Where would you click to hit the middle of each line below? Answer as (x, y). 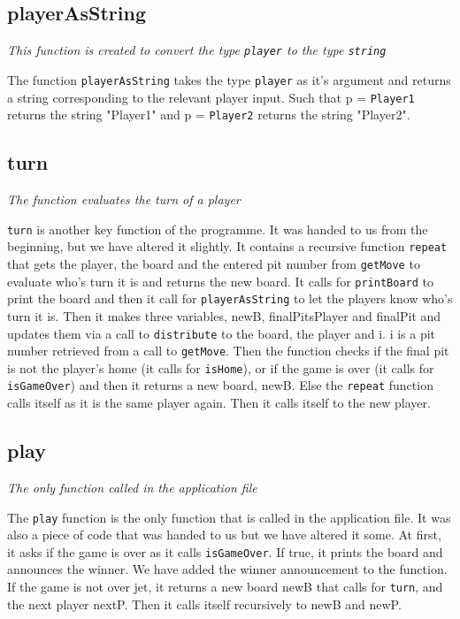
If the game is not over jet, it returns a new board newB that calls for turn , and (225, 587)
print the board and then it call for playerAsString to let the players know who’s (230, 298)
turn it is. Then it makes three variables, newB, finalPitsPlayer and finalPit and (224, 315)
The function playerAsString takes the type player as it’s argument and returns (229, 79)
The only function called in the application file (132, 487)
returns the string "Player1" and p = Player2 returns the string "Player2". (209, 115)
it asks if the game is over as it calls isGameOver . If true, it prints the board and (225, 551)
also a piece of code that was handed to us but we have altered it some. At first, (224, 535)
